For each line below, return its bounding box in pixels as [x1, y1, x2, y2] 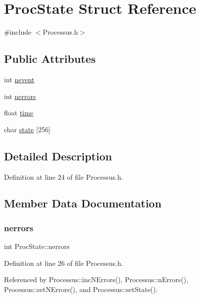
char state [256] [4, 124, 50, 134]
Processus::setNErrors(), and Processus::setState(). [4, 284, 158, 294]
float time [4, 107, 34, 118]
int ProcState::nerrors [4, 241, 70, 251]
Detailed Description [4, 148, 112, 163]
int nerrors [4, 91, 36, 101]
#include [4, 27, 32, 37]
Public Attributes [4, 51, 96, 66]
